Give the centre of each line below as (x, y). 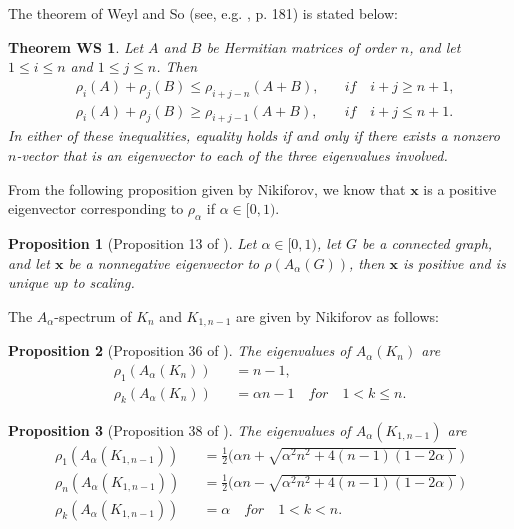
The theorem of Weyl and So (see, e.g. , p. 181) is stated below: (203, 13)
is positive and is (454, 262)
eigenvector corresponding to (96, 208)
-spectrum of (93, 315)
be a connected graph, (427, 243)
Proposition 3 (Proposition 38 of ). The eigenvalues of (179, 429)
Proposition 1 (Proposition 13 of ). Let (132, 243)
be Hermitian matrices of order (301, 46)
